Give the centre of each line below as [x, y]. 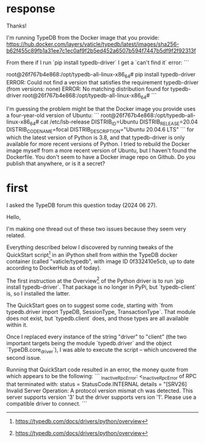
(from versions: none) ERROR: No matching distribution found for [88, 89]
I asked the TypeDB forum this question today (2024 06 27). [82, 205]
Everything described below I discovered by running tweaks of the [90, 247]
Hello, [14, 217]
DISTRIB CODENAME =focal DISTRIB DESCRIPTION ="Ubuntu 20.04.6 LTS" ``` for [100, 130]
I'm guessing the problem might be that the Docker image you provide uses [101, 108]
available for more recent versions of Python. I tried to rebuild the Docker [98, 144]
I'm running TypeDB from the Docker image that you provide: [83, 37]
